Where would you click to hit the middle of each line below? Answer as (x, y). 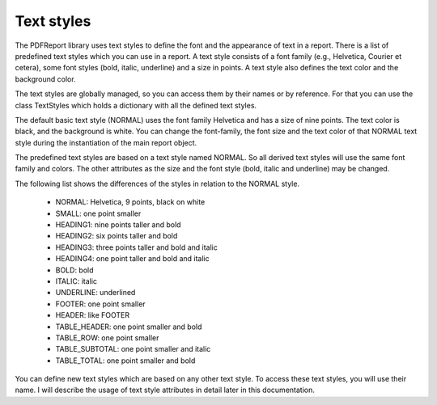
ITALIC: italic (76, 281)
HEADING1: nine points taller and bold (118, 225)
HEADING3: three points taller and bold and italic (137, 247)
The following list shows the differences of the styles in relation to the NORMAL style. (157, 184)
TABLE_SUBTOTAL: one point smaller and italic (133, 349)
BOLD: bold (74, 270)
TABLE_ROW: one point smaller (107, 337)
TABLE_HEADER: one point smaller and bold (129, 327)
